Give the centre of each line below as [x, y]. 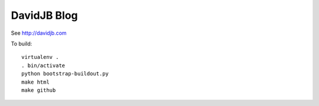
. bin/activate [43, 65]
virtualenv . [40, 57]
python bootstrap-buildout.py [65, 74]
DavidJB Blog [44, 15]
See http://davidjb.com [39, 33]
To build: [22, 44]
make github [39, 90]
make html [35, 82]
